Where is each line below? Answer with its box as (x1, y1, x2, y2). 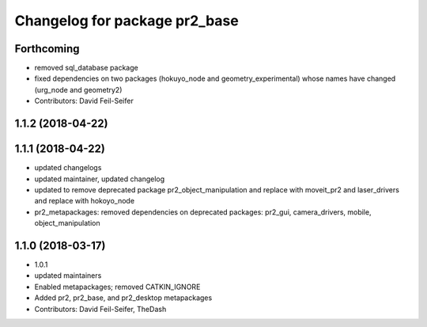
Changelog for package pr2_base (14, 12, 239, 29)
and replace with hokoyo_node (34, 196, 134, 206)
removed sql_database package (34, 63, 138, 73)
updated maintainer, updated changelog (34, 174, 165, 184)
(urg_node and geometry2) (34, 85, 123, 94)
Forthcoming (14, 42, 80, 55)
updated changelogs (34, 163, 102, 173)
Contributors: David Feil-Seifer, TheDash (34, 304, 167, 314)
